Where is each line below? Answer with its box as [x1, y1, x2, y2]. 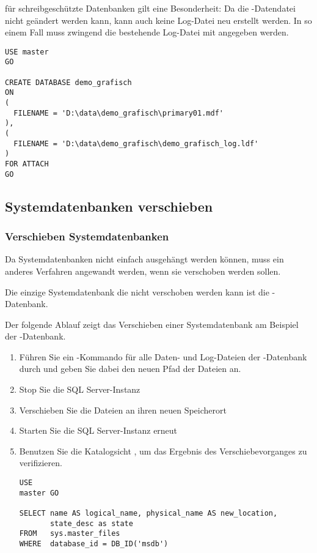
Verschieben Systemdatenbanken [5, 229, 169, 244]
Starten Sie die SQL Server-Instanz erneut [19, 424, 178, 437]
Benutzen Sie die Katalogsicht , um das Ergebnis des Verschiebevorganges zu [19, 444, 307, 457]
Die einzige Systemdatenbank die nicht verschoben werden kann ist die [5, 285, 269, 298]
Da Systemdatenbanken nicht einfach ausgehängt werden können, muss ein [5, 253, 284, 265]
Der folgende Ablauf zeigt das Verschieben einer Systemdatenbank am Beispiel [5, 317, 299, 330]
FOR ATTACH [5, 160, 49, 168]
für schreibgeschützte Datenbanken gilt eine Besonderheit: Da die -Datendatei [5, 2, 296, 14]
